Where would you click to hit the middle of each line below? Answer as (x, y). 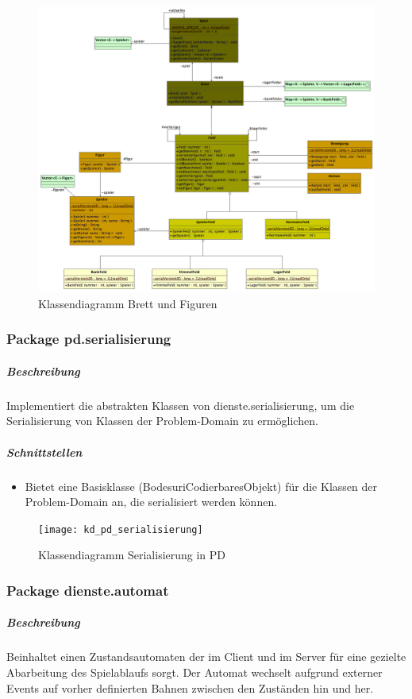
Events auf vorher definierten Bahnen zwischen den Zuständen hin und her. (190, 687)
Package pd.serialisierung (89, 339)
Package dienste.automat (88, 590)
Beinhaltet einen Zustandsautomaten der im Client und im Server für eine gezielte (206, 657)
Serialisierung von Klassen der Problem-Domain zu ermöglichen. (162, 421)
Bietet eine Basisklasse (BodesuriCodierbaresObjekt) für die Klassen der (201, 486)
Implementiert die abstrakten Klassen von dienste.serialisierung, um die (181, 405)
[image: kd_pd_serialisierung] (121, 529)
